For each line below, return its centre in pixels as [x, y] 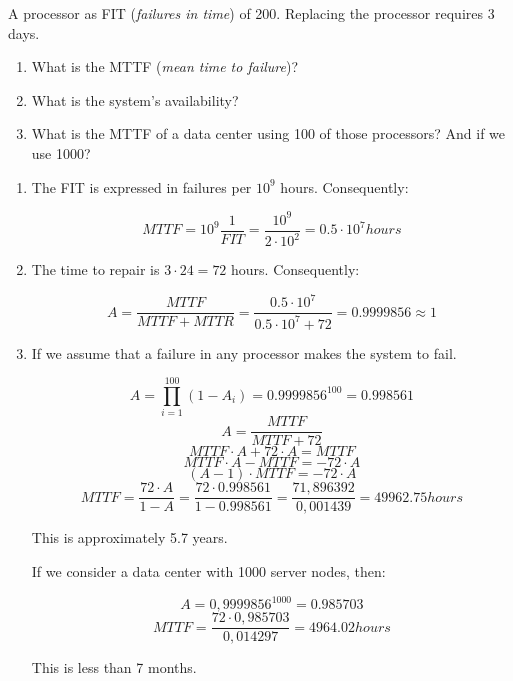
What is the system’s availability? [135, 99]
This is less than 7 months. [114, 667]
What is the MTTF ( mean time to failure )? [164, 66]
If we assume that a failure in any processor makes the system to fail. [244, 352]
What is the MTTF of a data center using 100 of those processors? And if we [268, 133]
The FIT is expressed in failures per [141, 186]
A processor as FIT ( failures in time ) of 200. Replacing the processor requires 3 [251, 13]
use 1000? [61, 152]
